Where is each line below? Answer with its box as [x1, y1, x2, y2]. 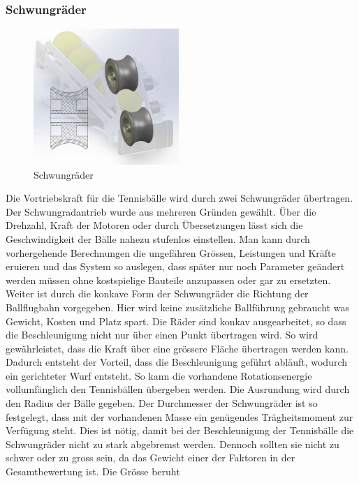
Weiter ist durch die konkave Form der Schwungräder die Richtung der [6, 286, 309, 301]
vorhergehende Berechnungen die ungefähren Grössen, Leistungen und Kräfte [6, 245, 336, 260]
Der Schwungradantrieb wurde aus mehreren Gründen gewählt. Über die [6, 204, 316, 218]
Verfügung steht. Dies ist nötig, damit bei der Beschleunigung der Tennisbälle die [6, 423, 354, 438]
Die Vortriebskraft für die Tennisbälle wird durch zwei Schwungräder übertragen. [6, 191, 353, 205]
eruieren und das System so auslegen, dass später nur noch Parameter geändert [6, 259, 345, 274]
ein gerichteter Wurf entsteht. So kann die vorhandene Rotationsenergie [6, 368, 312, 382]
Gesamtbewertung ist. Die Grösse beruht [6, 464, 180, 479]
